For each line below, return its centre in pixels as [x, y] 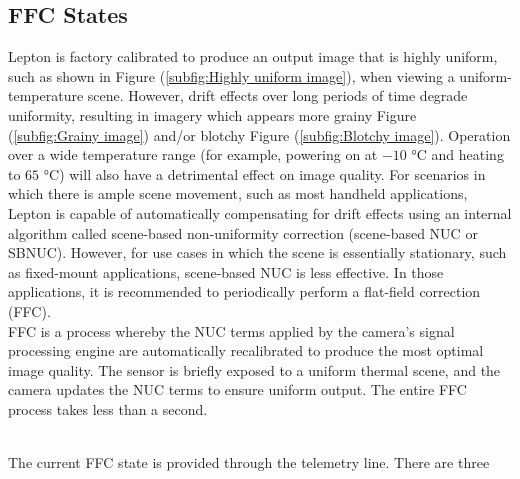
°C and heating [457, 154]
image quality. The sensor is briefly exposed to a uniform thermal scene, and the [254, 369]
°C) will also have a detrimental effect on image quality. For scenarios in [264, 173]
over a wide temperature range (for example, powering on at [193, 154]
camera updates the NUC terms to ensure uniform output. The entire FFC [237, 389]
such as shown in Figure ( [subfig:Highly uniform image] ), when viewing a [231, 75]
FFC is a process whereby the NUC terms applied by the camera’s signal [231, 330]
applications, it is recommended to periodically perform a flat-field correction [244, 291]
